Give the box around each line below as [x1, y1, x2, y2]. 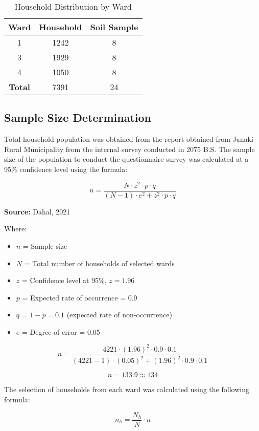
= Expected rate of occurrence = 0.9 [22, 292, 137, 303]
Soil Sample [90, 21, 138, 33]
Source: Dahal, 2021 [4, 206, 70, 217]
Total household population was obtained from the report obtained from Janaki [4, 134, 253, 144]
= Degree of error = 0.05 [21, 326, 100, 337]
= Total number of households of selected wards [24, 257, 175, 268]
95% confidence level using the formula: [4, 163, 128, 174]
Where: [4, 223, 27, 234]
